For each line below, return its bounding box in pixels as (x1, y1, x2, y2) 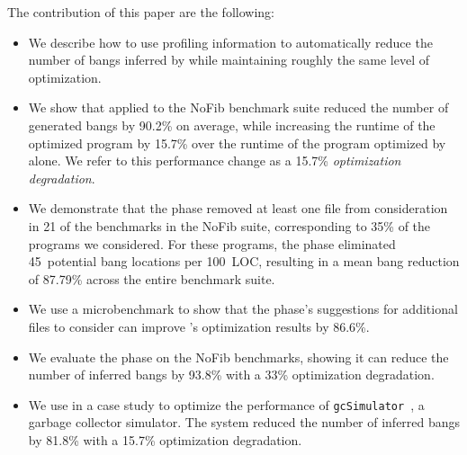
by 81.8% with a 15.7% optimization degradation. (28, 430, 302, 449)
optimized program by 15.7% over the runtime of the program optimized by (28, 133, 446, 152)
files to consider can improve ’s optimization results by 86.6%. (28, 317, 370, 335)
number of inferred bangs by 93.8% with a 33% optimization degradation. (28, 365, 435, 384)
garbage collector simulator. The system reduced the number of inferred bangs (28, 413, 461, 432)
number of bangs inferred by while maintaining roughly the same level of (28, 50, 430, 69)
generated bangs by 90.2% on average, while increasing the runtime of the (28, 115, 436, 134)
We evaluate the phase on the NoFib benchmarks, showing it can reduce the (28, 347, 449, 366)
